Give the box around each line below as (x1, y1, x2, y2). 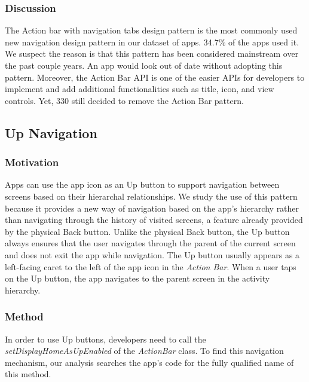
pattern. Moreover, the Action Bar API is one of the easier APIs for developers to (5, 71, 305, 83)
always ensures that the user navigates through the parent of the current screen (5, 237, 296, 249)
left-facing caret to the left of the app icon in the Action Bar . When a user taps (5, 260, 296, 273)
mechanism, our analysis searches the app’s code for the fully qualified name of (5, 356, 294, 368)
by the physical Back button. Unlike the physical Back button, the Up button (5, 225, 290, 237)
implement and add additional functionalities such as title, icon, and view (5, 82, 274, 95)
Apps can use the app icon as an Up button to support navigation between (5, 178, 280, 191)
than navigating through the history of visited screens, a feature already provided (5, 213, 303, 226)
